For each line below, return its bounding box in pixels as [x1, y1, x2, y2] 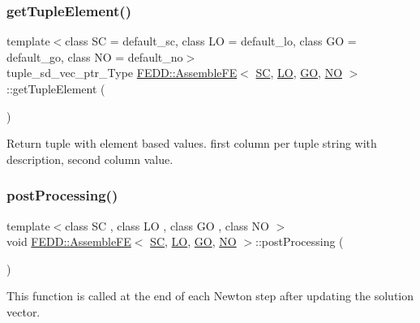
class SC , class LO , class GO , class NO [65, 217, 269, 234]
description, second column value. [6, 150, 174, 167]
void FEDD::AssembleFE [6, 233, 131, 250]
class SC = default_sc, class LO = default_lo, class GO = [65, 32, 357, 50]
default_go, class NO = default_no [6, 48, 183, 65]
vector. [6, 303, 41, 320]
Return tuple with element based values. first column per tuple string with [6, 135, 377, 152]
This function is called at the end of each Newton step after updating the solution [6, 287, 414, 304]
